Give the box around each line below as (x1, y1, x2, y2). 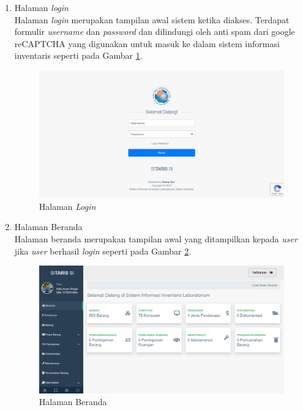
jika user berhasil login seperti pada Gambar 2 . (14, 244, 192, 257)
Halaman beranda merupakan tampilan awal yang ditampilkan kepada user (14, 233, 297, 245)
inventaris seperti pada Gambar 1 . (14, 49, 143, 62)
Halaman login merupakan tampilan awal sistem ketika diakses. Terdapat (14, 13, 290, 26)
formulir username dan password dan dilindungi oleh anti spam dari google (14, 25, 295, 38)
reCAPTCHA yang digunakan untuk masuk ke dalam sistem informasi (14, 37, 280, 50)
